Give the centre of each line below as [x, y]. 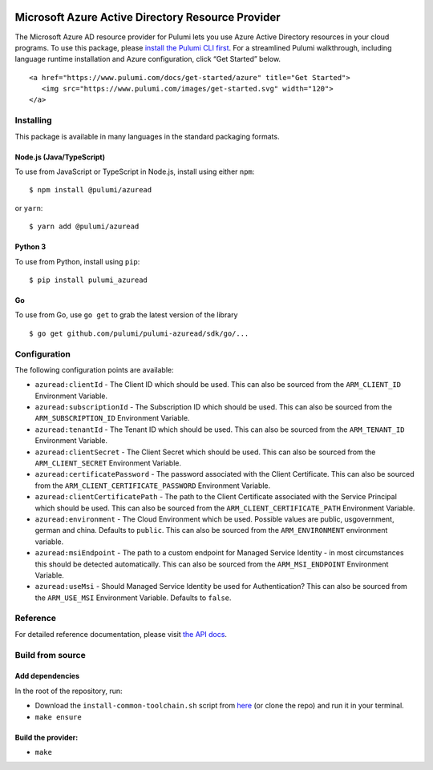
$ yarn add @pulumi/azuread [84, 227]
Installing [33, 120]
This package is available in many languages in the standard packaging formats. [147, 136]
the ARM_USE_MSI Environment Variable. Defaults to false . [133, 598]
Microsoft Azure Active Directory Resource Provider [148, 17]
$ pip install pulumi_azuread [89, 280]
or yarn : [29, 208]
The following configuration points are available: [94, 369]
